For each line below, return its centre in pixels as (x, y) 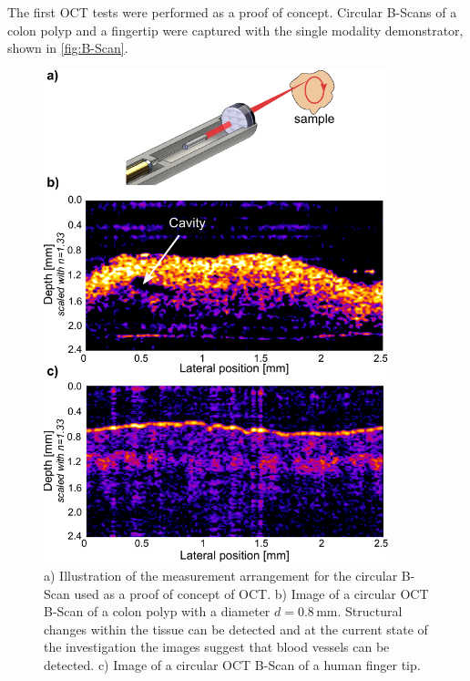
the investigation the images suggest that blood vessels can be (217, 647)
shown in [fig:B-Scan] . (68, 48)
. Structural (370, 611)
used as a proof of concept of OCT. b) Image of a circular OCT (251, 593)
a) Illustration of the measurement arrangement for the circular (221, 575)
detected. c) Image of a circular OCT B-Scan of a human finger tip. (232, 664)
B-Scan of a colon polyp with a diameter (157, 611)
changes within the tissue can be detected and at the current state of (236, 629)
